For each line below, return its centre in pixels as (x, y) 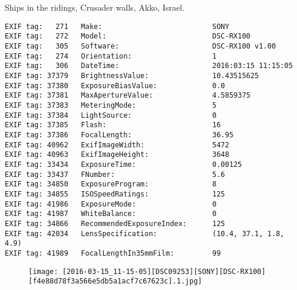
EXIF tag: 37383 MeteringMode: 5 (111, 106)
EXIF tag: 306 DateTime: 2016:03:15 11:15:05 (149, 66)
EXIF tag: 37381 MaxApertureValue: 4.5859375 (128, 96)
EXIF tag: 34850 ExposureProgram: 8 (111, 184)
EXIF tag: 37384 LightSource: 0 (111, 115)
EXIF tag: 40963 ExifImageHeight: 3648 (117, 155)
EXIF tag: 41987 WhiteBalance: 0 (111, 214)
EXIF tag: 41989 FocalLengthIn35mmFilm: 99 (113, 253)
